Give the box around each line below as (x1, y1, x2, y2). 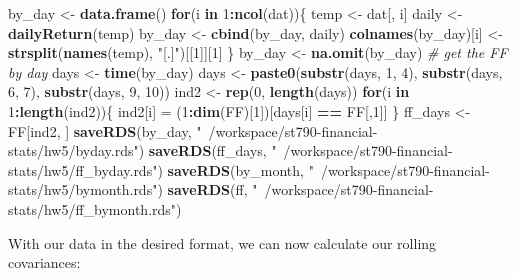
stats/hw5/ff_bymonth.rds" (8, 198, 177, 219)
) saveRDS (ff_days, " (138, 140, 277, 161)
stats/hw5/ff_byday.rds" (8, 159, 158, 180)
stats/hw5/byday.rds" (8, 140, 139, 161)
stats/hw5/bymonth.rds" (8, 179, 158, 200)
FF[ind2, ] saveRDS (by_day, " (8, 120, 202, 141)
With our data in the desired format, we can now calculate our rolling (8, 232, 437, 253)
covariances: (8, 252, 81, 273)
